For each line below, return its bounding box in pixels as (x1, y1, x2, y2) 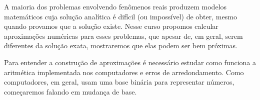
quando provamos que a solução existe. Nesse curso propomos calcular (4, 21, 218, 31)
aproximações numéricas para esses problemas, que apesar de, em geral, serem (4, 30, 243, 41)
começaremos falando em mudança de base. (4, 86, 137, 97)
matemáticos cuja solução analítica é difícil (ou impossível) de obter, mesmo (4, 11, 237, 21)
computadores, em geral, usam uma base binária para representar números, (4, 77, 234, 87)
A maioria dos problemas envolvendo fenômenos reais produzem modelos (4, 1, 227, 11)
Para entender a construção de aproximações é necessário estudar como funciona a (4, 57, 256, 67)
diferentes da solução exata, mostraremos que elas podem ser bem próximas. (4, 40, 237, 51)
